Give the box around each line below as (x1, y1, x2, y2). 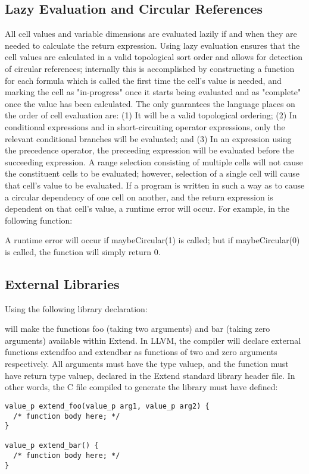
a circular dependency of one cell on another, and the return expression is (5, 190, 273, 203)
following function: (5, 214, 73, 226)
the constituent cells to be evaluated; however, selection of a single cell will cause (5, 167, 300, 180)
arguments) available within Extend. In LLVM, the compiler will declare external (5, 334, 301, 346)
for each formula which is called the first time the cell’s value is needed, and (5, 74, 282, 86)
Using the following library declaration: (5, 302, 148, 315)
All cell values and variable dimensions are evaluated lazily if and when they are (5, 27, 297, 40)
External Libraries (5, 274, 120, 293)
